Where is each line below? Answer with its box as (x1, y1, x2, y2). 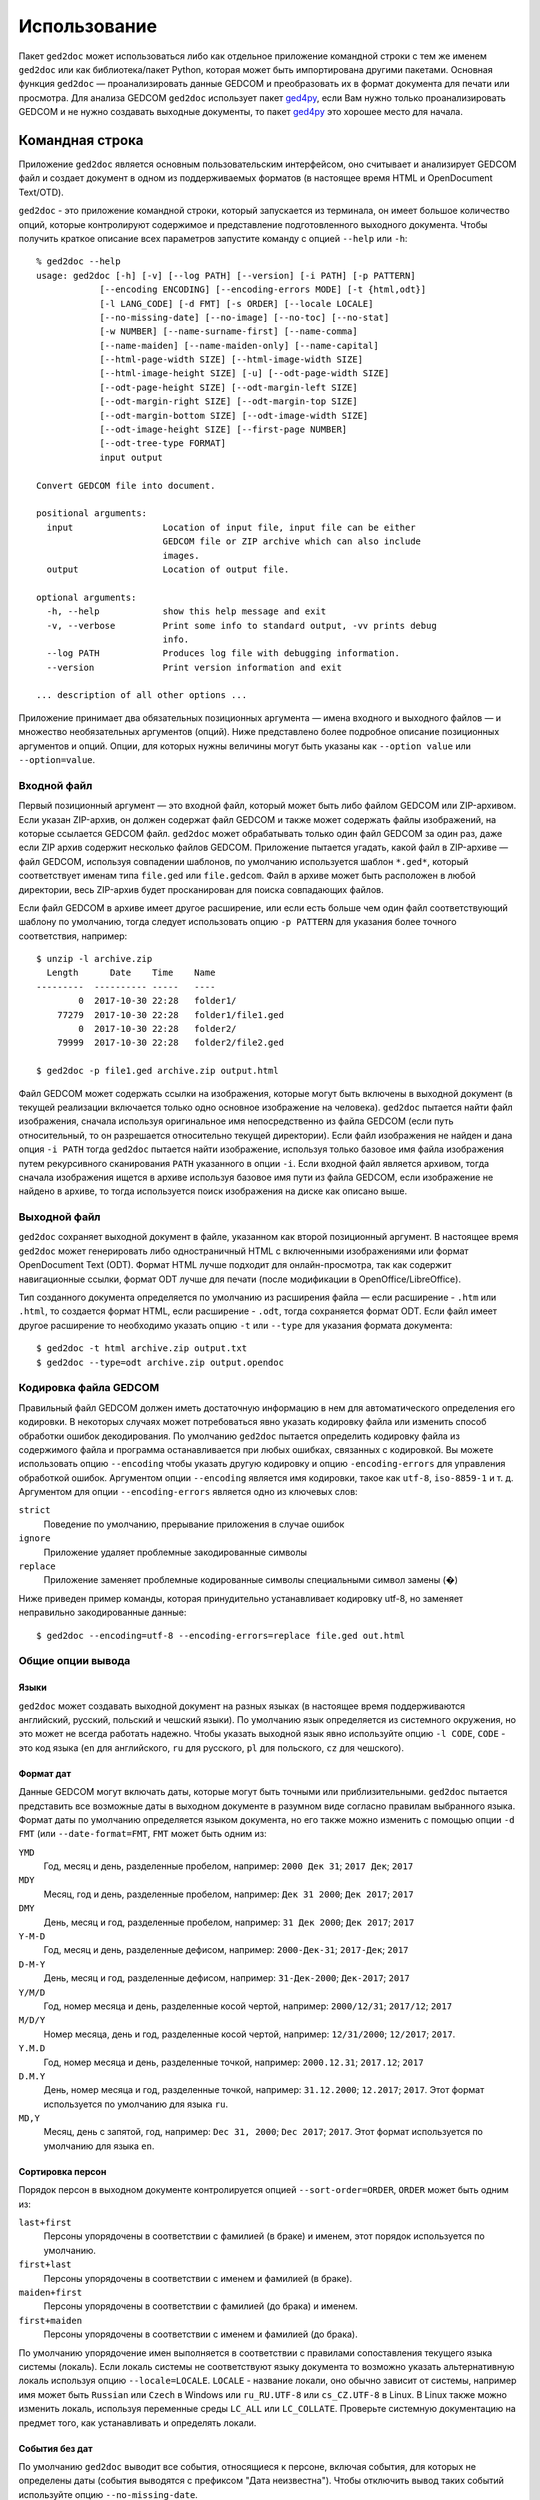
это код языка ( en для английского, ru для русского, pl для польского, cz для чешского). (18, 1741, 405, 1754)
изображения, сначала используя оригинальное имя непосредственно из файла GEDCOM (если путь (18, 1115, 454, 1127)
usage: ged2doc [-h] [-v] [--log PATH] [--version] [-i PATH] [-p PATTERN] (36, 270, 416, 281)
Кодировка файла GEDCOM (18, 1381, 160, 1395)
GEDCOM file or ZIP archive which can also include (162, 536, 422, 547)
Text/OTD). (18, 186, 64, 198)
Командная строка (18, 131, 144, 149)
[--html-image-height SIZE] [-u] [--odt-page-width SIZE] (99, 368, 390, 379)
